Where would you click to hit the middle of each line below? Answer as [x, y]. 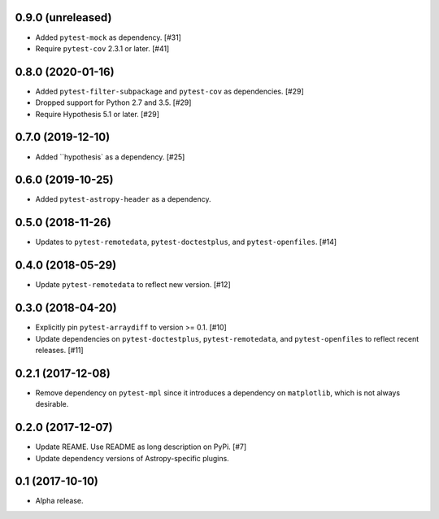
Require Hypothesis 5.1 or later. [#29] [98, 114]
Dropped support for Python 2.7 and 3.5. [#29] [113, 102]
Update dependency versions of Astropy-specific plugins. [132, 458]
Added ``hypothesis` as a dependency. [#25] [110, 157]
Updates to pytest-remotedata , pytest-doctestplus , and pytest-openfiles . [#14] [186, 242]
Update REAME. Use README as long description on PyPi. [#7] [141, 447]
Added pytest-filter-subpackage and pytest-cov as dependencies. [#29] [170, 91]
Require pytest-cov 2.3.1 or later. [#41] [102, 48]
